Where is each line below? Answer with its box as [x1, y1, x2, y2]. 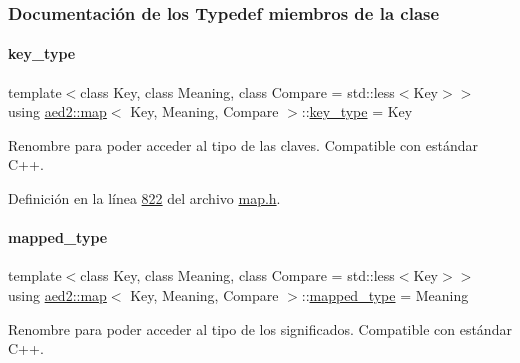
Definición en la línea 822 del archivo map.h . [8, 188, 281, 209]
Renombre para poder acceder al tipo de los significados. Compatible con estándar [8, 318, 512, 339]
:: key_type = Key [301, 101, 413, 122]
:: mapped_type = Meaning [301, 285, 469, 305]
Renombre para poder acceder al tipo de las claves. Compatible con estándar [8, 134, 478, 155]
